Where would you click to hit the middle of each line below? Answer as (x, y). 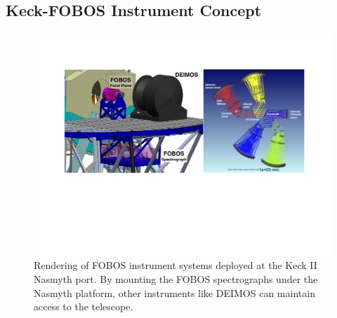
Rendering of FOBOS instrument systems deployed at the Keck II (176, 265)
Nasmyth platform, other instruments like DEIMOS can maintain (174, 292)
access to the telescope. (84, 306)
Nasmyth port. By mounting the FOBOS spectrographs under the (176, 278)
